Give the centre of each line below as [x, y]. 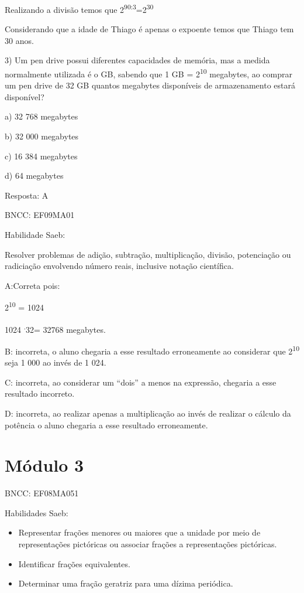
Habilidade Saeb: [35, 235]
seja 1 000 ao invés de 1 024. [56, 362]
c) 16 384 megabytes [41, 156]
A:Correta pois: [32, 285]
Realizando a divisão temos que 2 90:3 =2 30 [79, 8]
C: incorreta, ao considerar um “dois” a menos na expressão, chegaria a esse [141, 382]
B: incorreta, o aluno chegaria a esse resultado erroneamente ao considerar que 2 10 [152, 350]
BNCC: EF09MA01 [40, 215]
